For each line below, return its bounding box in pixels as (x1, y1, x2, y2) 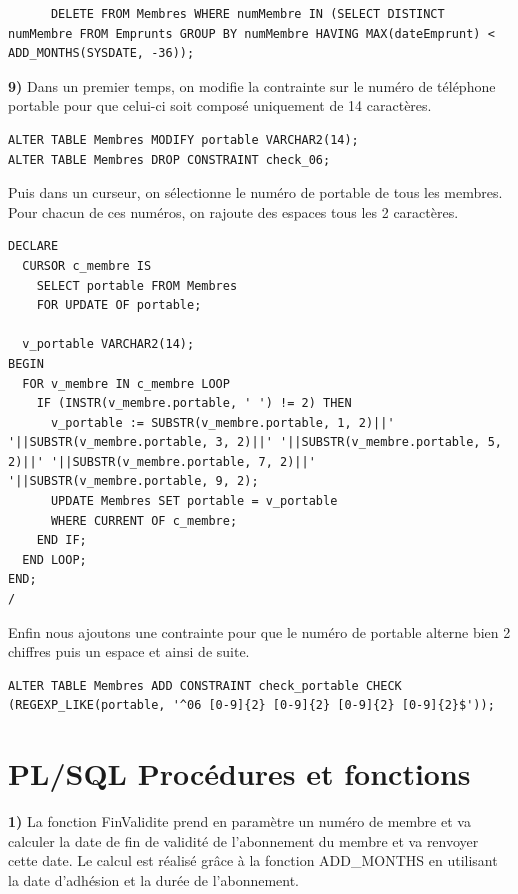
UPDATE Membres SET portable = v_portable (50, 494, 338, 509)
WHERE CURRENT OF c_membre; (50, 513, 238, 528)
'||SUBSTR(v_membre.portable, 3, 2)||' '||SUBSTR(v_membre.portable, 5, (8, 435, 502, 450)
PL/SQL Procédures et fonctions (8, 753, 471, 794)
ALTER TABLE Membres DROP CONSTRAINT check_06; (8, 152, 331, 167)
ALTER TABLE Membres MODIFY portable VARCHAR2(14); (8, 132, 359, 147)
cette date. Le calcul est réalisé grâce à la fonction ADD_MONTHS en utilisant (8, 850, 498, 871)
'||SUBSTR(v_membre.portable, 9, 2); (8, 474, 259, 489)
